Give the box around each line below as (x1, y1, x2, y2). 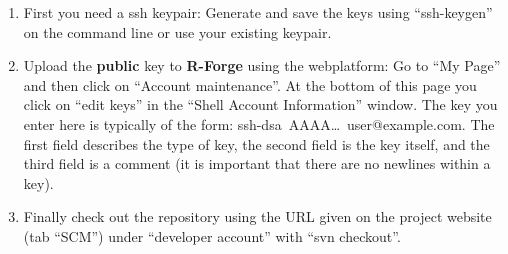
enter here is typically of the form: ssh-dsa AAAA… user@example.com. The (23, 113, 495, 134)
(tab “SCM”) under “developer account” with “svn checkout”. (23, 225, 401, 246)
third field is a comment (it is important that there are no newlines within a (23, 153, 491, 174)
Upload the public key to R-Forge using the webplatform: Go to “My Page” (23, 55, 501, 76)
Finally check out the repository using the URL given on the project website (23, 206, 492, 227)
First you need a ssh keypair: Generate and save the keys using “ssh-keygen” (23, 2, 493, 22)
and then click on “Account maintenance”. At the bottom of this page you (23, 74, 477, 95)
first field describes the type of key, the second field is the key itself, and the (23, 133, 490, 154)
